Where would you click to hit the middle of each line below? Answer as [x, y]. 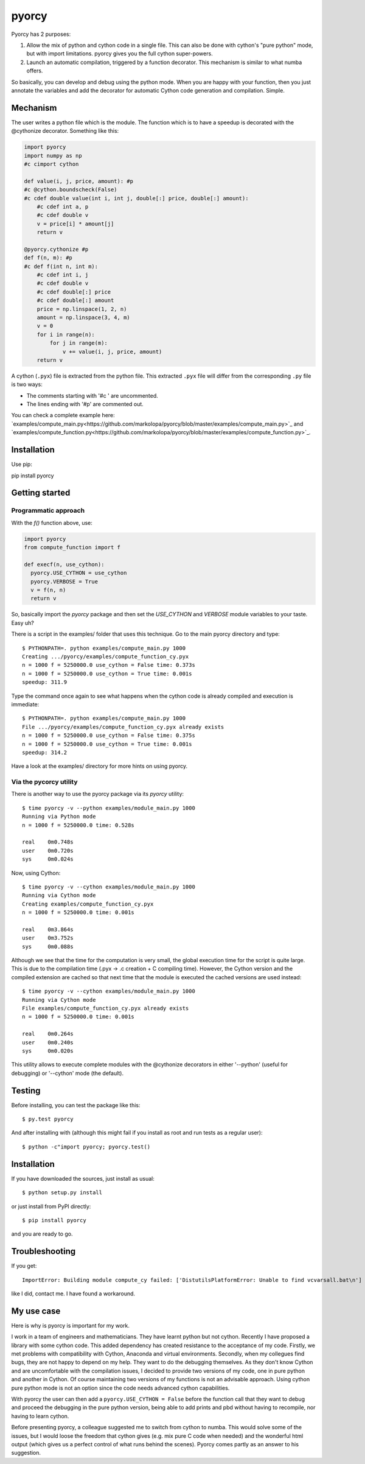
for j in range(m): [78, 343]
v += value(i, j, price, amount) [112, 351]
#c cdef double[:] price [74, 292]
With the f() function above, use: [52, 523]
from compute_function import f [72, 547]
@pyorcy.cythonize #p [56, 249]
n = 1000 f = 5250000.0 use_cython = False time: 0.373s [109, 665]
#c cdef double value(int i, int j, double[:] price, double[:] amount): [136, 198]
